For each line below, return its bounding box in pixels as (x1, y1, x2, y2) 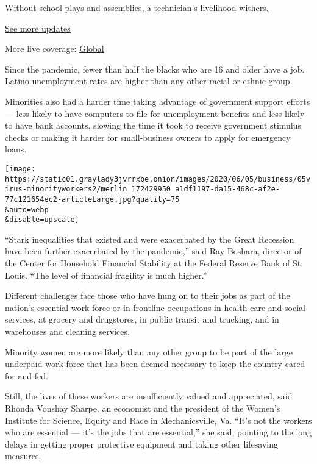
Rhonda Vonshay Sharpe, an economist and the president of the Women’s (5, 402, 280, 414)
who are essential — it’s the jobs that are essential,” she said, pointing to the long (5, 426, 312, 438)
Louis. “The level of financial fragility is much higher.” (5, 268, 207, 281)
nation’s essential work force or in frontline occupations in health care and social (5, 301, 305, 313)
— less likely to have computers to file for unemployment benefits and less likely (5, 107, 305, 120)
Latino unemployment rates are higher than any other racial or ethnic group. (5, 74, 293, 87)
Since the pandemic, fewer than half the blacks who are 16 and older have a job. (5, 62, 305, 75)
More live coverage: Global (5, 42, 104, 55)
